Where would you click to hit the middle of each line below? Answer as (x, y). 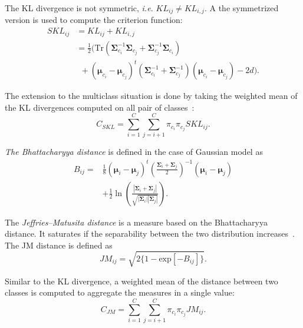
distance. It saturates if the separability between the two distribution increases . (150, 233)
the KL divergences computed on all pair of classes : (100, 107)
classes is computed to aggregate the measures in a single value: (120, 292)
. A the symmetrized (241, 8)
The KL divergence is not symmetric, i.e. (79, 8)
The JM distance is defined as (59, 245)
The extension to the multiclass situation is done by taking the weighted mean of (151, 96)
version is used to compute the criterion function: (94, 20)
